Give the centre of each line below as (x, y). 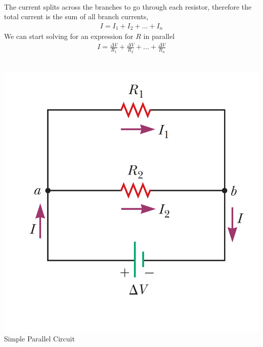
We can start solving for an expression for (69, 36)
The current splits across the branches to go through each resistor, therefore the (128, 6)
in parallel (159, 36)
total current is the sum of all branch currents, (76, 16)
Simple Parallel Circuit (39, 338)
